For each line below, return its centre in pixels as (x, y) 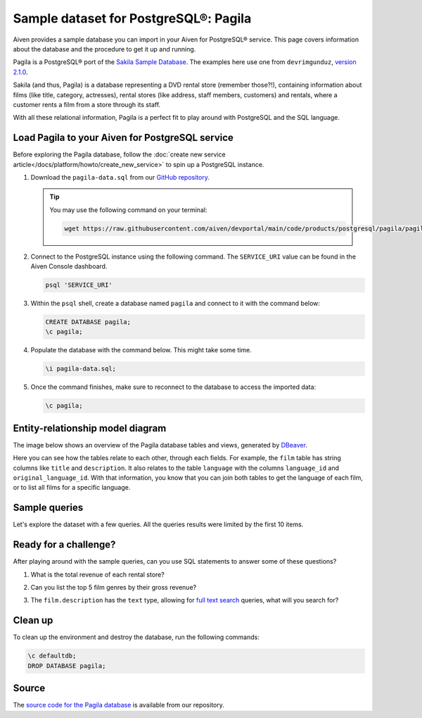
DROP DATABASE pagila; (67, 666)
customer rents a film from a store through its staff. (87, 104)
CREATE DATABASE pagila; (88, 322)
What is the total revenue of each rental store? (97, 574)
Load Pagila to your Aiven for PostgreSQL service (123, 138)
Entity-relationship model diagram (90, 428)
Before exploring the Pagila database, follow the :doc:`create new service (119, 154)
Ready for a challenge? (64, 545)
